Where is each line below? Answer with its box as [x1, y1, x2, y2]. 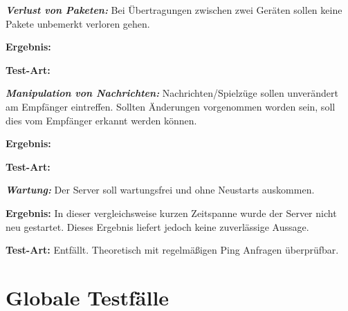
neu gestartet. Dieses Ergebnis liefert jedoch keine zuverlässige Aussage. [6, 219, 309, 234]
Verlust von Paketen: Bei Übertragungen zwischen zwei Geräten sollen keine [6, 3, 342, 17]
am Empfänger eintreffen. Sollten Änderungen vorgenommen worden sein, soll [6, 99, 336, 113]
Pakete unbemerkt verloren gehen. [6, 16, 150, 30]
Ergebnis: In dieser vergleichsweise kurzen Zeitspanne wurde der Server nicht [6, 205, 337, 220]
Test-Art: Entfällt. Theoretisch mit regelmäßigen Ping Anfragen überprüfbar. [6, 243, 339, 257]
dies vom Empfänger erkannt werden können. [6, 113, 197, 127]
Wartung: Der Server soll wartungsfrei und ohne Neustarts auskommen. [6, 182, 315, 197]
